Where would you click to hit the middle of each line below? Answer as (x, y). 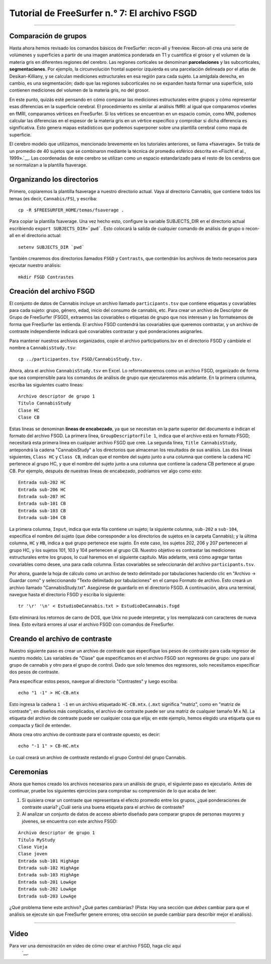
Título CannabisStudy (45, 403)
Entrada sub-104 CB (42, 518)
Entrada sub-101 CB (42, 504)
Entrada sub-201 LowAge (47, 882)
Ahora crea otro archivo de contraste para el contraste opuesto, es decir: (85, 735)
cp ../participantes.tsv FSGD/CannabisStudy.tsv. (81, 359)
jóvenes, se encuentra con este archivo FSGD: (70, 821)
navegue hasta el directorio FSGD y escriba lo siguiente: (67, 595)
